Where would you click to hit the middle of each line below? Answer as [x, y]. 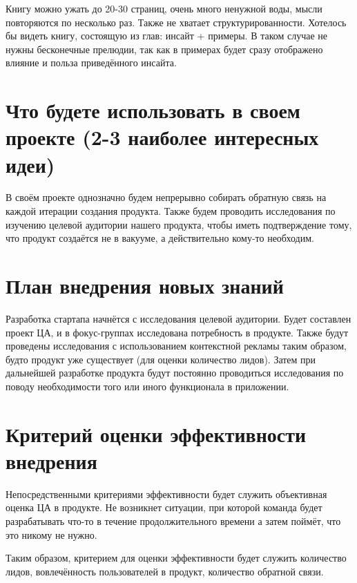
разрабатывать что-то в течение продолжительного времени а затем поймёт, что [173, 521]
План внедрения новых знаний [145, 286]
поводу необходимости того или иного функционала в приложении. [147, 386]
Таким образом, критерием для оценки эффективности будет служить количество [176, 558]
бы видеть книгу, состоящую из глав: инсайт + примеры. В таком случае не [167, 36]
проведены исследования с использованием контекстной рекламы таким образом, [176, 346]
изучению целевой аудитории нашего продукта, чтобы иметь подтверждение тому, [179, 224]
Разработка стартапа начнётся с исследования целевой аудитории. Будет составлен [178, 318]
